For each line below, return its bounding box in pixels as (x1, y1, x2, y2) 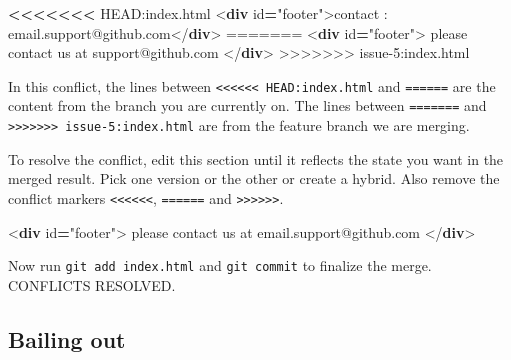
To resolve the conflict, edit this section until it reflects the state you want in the (8, 148, 504, 169)
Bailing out (8, 323, 126, 354)
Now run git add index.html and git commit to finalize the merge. (8, 255, 432, 276)
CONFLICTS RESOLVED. (8, 274, 176, 295)
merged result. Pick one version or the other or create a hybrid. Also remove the (8, 168, 500, 189)
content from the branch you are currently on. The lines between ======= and (8, 95, 487, 116)
